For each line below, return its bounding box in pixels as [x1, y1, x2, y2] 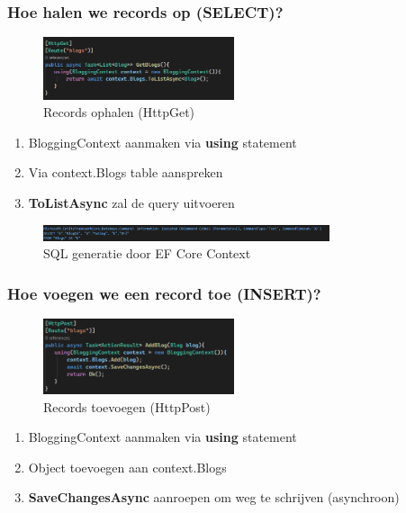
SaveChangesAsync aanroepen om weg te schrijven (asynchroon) [28, 488, 400, 507]
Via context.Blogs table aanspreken [28, 163, 223, 182]
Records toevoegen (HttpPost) [43, 397, 211, 416]
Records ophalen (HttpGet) [43, 103, 195, 121]
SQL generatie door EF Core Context [43, 244, 251, 263]
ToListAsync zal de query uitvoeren [28, 193, 235, 212]
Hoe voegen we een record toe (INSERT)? [7, 282, 321, 304]
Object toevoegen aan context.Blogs [28, 457, 227, 476]
